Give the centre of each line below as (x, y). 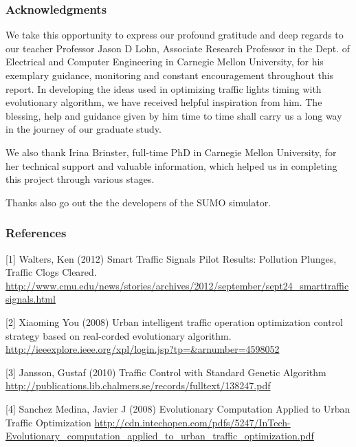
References (36, 233)
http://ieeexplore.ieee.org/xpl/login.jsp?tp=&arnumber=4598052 (143, 349)
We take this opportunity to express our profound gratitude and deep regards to (175, 35)
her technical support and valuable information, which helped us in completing (171, 165)
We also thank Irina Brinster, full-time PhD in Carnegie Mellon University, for (171, 152)
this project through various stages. (80, 179)
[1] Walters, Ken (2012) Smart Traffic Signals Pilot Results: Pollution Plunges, (171, 258)
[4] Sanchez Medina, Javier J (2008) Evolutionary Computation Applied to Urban (178, 408)
